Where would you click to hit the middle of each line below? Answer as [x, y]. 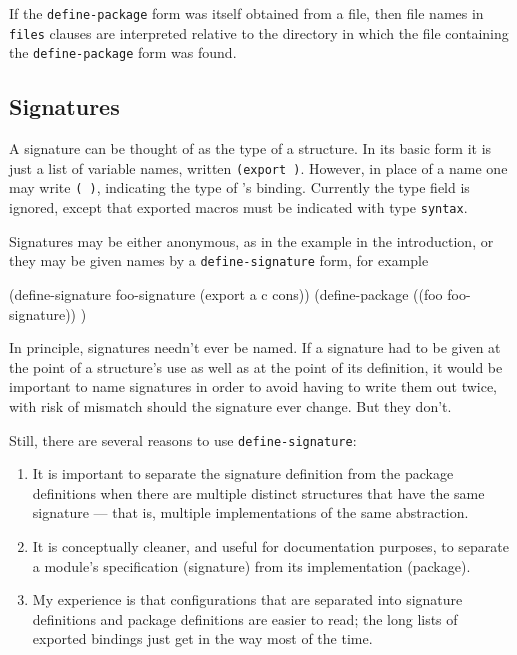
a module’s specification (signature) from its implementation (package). [251, 565]
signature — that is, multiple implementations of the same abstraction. [250, 512]
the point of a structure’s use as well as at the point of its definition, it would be [256, 366]
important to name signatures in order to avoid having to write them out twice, [253, 386]
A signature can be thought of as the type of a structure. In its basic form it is [250, 148]
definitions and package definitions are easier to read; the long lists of [245, 618]
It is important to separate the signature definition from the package [243, 473]
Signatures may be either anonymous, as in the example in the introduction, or [251, 240]
